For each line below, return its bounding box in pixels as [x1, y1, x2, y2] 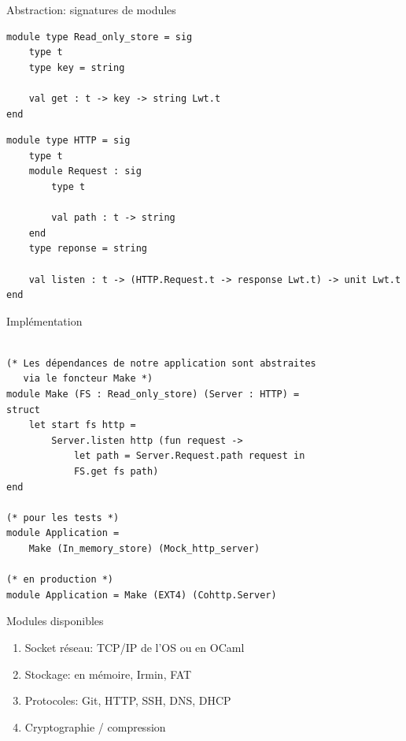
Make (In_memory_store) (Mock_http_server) [28, 543, 260, 554]
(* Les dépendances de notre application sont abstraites [6, 357, 316, 369]
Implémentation [6, 312, 83, 329]
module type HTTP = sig [6, 135, 131, 147]
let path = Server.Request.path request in [73, 450, 305, 462]
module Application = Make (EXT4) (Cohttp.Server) [6, 589, 277, 601]
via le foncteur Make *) [23, 373, 153, 385]
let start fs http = [28, 419, 136, 431]
